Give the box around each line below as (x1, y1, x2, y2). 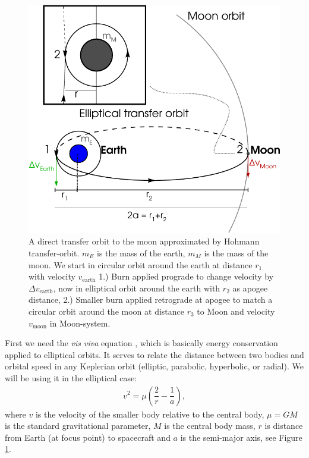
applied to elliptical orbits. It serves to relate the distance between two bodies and (5, 348, 304, 360)
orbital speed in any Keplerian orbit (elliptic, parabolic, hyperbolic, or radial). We (5, 360, 304, 372)
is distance (264, 419, 303, 432)
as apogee (232, 281, 268, 294)
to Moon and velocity (197, 305, 275, 317)
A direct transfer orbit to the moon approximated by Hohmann (29, 235, 260, 247)
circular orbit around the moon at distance (29, 305, 184, 317)
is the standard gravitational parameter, (5, 419, 151, 432)
